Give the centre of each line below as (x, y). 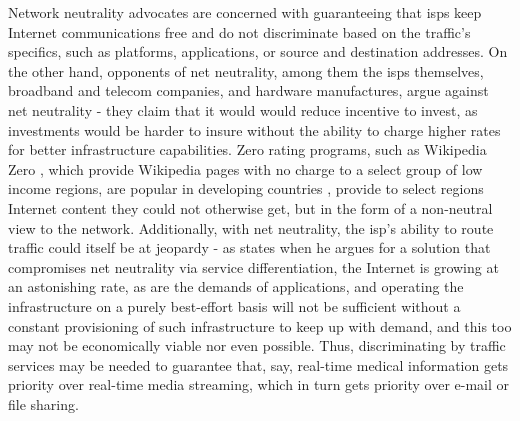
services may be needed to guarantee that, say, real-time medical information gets (258, 364)
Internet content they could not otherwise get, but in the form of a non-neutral (250, 207)
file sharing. (43, 403)
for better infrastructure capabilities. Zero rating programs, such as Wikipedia (247, 149)
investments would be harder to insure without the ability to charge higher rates (254, 129)
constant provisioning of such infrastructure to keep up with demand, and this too (260, 325)
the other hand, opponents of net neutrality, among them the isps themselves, (246, 70)
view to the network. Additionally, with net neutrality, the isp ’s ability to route (251, 227)
